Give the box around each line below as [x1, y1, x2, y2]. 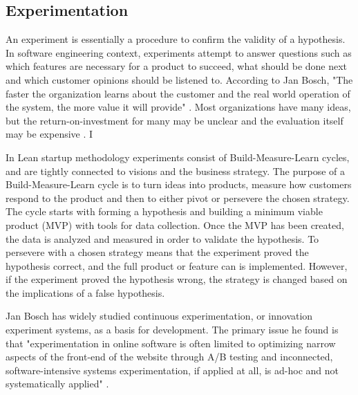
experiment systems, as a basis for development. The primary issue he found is [6, 322, 339, 337]
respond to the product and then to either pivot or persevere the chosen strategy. [6, 190, 350, 205]
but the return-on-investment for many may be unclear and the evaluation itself [6, 113, 343, 127]
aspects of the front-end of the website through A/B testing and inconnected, [6, 349, 333, 364]
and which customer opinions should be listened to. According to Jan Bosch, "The [6, 72, 353, 86]
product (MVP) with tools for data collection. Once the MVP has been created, [6, 217, 344, 232]
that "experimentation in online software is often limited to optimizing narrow [6, 336, 336, 350]
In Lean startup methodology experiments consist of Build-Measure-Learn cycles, [6, 149, 350, 164]
